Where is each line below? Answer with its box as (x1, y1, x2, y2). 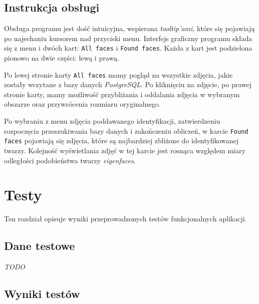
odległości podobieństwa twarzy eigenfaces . (4, 155, 136, 165)
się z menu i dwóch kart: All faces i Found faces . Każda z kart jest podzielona (4, 43, 252, 53)
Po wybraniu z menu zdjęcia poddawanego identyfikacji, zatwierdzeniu (4, 116, 220, 126)
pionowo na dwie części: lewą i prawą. (4, 53, 119, 63)
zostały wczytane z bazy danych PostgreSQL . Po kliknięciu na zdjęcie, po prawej (4, 79, 251, 90)
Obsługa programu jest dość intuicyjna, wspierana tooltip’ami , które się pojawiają (4, 23, 255, 34)
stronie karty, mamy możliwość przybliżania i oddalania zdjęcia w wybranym (4, 89, 240, 99)
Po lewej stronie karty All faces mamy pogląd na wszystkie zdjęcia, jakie (4, 69, 233, 80)
